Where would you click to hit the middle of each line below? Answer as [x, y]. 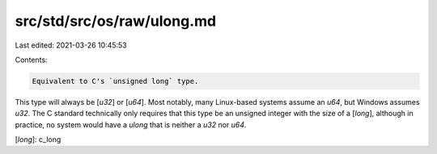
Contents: [31, 60]
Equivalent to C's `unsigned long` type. [115, 81]
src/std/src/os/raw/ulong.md [116, 21]
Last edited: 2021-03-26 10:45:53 [71, 45]
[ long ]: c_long [38, 139]
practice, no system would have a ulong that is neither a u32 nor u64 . [131, 124]
